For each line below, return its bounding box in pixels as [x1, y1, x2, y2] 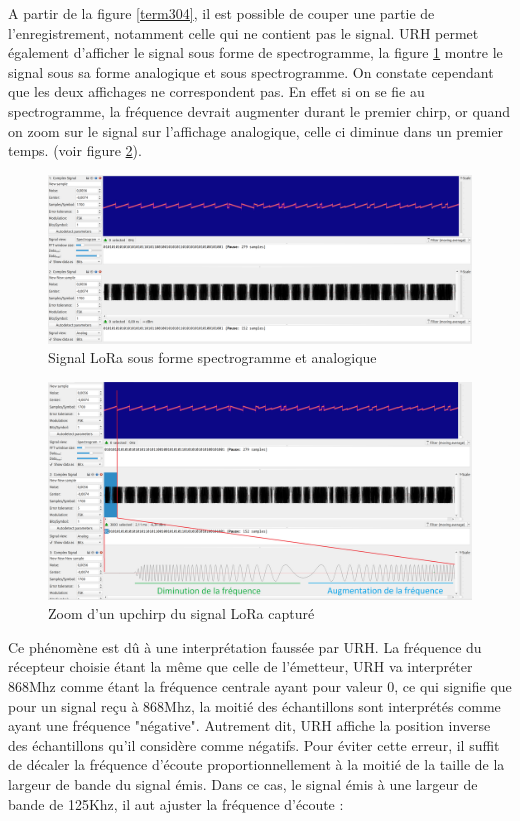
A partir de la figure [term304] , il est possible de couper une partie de [8, 3, 435, 23]
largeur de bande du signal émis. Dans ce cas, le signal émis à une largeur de [8, 774, 478, 795]
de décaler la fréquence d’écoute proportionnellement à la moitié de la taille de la [8, 754, 505, 775]
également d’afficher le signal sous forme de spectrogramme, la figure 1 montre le [8, 42, 503, 63]
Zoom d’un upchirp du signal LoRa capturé [48, 603, 315, 624]
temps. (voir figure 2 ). [8, 140, 142, 161]
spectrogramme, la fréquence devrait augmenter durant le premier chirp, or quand [8, 100, 511, 121]
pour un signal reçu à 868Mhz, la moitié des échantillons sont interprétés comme [8, 695, 501, 716]
